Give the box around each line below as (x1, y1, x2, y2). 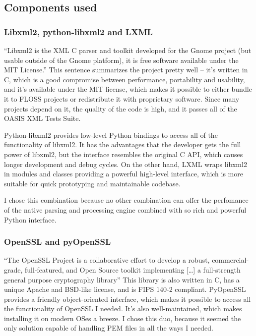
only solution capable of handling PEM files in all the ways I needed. (4, 323, 213, 333)
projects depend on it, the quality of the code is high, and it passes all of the (4, 103, 237, 113)
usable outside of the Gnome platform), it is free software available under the (4, 55, 239, 65)
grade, (4, 264, 23, 275)
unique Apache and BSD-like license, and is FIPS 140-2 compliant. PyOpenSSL (4, 284, 246, 294)
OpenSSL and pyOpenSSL (4, 235, 111, 248)
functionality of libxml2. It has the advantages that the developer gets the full (4, 139, 241, 150)
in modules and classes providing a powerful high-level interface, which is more (4, 168, 243, 179)
